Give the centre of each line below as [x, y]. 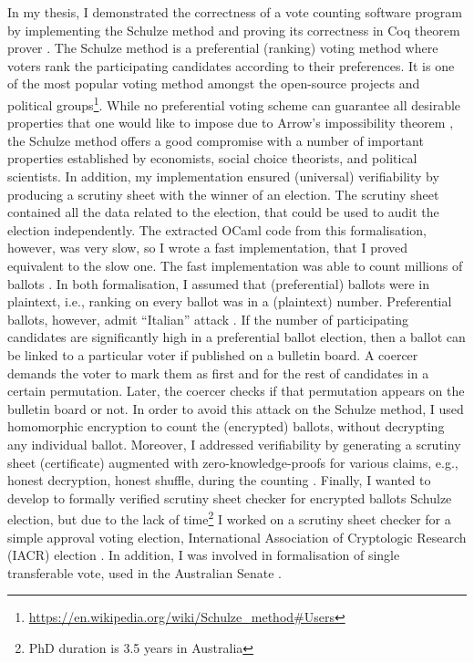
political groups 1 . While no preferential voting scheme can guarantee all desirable [234, 103]
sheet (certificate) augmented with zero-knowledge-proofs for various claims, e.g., [233, 462]
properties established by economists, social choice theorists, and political [212, 158]
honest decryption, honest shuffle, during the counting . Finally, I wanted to [219, 480]
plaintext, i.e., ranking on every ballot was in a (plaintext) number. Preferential [230, 301]
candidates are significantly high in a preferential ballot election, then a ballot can [237, 337]
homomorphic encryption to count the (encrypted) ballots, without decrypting [226, 426]
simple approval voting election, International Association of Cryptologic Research [237, 537]
